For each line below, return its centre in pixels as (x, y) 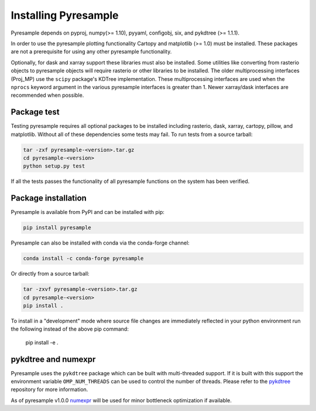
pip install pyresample (57, 228)
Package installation (49, 198)
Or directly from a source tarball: (50, 274)
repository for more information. (49, 389)
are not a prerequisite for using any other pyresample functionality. (91, 52)
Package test (35, 112)
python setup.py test (54, 166)
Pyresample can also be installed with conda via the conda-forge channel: (100, 243)
